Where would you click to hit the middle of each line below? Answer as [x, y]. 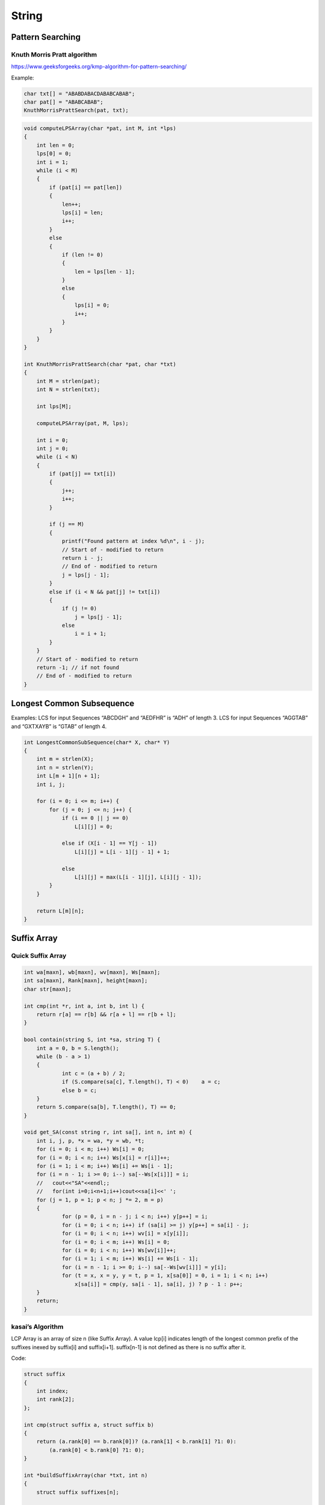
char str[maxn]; [48, 989]
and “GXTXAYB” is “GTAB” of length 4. [59, 726]
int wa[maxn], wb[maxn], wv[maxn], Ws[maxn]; [92, 973]
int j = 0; [52, 448]
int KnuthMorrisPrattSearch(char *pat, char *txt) [100, 364]
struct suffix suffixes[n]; [78, 1492]
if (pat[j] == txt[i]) [83, 474]
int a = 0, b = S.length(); [78, 1048]
